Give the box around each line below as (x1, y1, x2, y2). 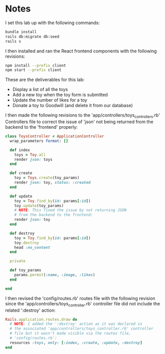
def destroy (10, 231, 35, 236)
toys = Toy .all (14, 152, 46, 157)
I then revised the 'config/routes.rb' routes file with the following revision (5, 295, 155, 301)
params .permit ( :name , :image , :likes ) (14, 273, 95, 278)
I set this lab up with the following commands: (5, 20, 100, 26)
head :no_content (14, 245, 51, 250)
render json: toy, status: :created (14, 180, 91, 185)
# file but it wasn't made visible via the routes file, (10, 331, 131, 336)
